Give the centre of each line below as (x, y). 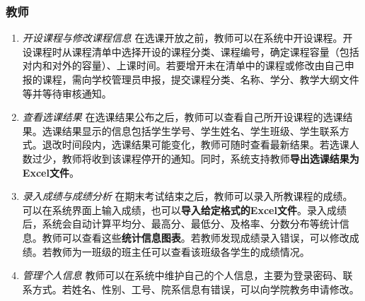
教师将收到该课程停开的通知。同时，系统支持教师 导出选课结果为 (210, 158)
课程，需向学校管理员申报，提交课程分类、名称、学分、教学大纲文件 (201, 79)
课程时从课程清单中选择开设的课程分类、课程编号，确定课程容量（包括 (196, 51)
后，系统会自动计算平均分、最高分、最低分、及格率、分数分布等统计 (181, 224)
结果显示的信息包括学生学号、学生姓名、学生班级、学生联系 (201, 130)
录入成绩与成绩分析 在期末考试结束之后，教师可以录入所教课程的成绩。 (187, 196)
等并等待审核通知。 (67, 93)
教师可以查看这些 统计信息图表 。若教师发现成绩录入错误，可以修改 (196, 237)
